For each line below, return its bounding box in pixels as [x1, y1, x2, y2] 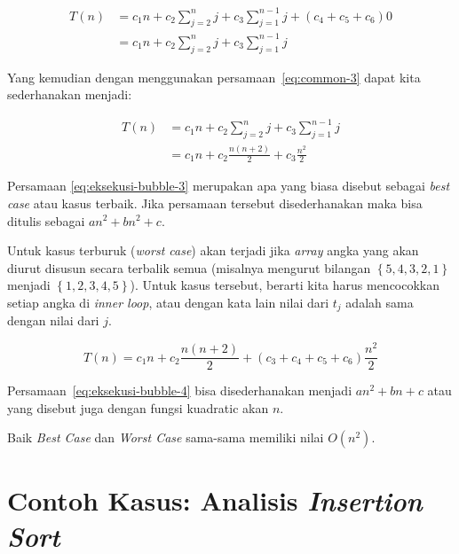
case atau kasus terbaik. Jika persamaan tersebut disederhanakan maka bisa [7, 193, 423, 212]
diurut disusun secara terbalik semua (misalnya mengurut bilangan [7, 258, 371, 277]
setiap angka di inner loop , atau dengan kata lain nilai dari [7, 293, 329, 311]
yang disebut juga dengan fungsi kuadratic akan [7, 398, 269, 417]
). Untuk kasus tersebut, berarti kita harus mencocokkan [130, 276, 440, 294]
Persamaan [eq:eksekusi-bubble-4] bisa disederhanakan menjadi [7, 381, 352, 400]
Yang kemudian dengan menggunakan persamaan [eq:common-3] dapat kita [7, 67, 421, 86]
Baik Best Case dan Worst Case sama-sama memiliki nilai [7, 428, 324, 447]
